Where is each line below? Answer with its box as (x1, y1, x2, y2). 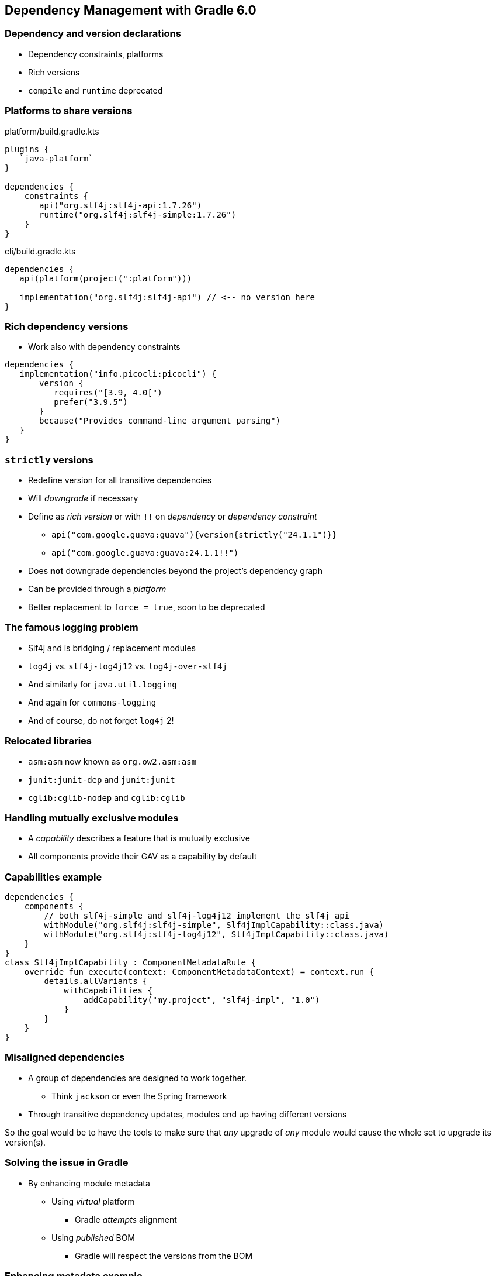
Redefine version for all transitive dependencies (28, 475, 212, 486)
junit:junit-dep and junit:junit (28, 774, 175, 785)
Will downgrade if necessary (28, 493, 138, 504)
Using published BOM (51, 1232, 135, 1243)
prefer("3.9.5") (54, 397, 128, 407)
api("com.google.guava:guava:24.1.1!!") (51, 548, 239, 558)
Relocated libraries (5, 735, 92, 747)
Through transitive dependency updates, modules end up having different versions (28, 1109, 347, 1119)
